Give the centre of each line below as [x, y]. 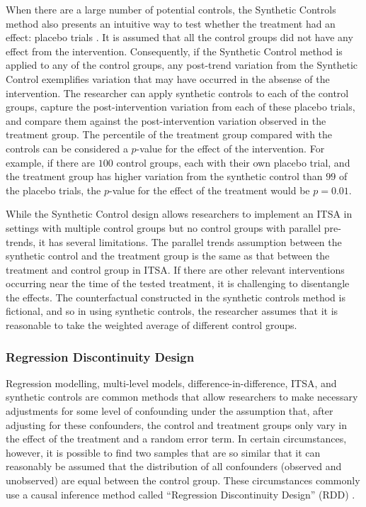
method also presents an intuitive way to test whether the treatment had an [171, 23]
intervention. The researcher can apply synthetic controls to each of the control [177, 93]
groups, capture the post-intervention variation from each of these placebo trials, [181, 107]
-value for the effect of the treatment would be [210, 190]
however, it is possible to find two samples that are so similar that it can [163, 452]
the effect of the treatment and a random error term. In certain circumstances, [176, 439]
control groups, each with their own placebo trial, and [233, 162]
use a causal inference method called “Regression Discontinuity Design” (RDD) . [181, 494]
